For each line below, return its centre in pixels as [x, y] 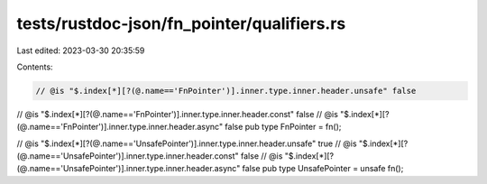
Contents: [35, 67]
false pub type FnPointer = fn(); [283, 127]
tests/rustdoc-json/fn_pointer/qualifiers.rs [181, 23]
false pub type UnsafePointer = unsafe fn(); [323, 169]
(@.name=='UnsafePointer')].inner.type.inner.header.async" [129, 169]
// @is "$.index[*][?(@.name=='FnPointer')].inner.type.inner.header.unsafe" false [226, 91]
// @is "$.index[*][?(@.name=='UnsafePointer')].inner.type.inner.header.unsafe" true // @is [187, 143]
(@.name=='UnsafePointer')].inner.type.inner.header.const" [128, 156]
